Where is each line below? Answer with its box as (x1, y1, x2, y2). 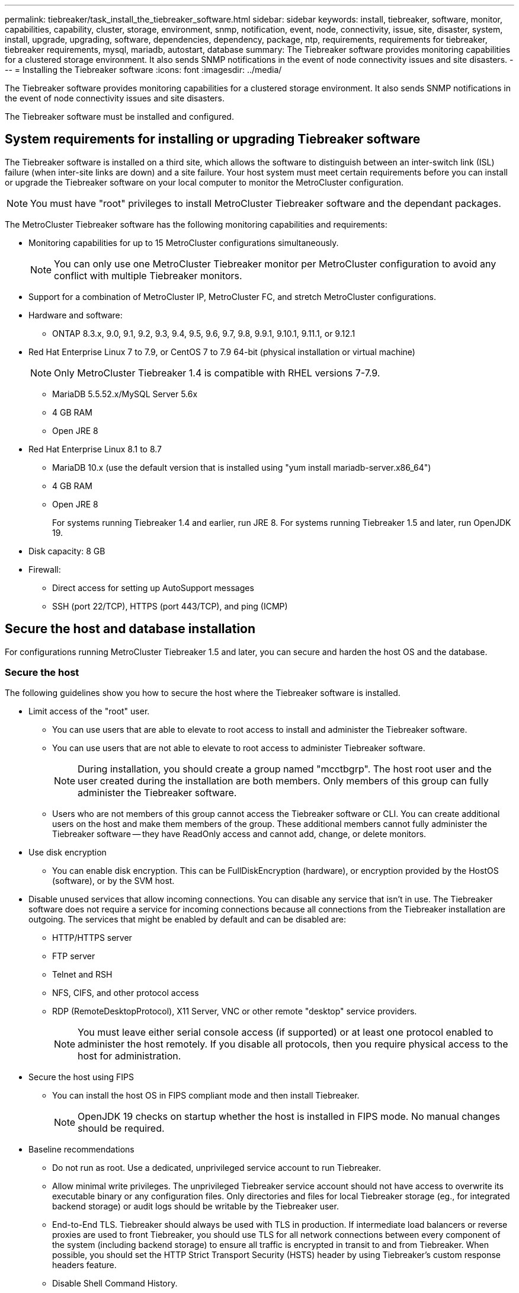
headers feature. (52, 1260, 117, 1270)
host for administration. (78, 1050, 181, 1062)
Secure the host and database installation (5, 621, 256, 637)
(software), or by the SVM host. (52, 876, 175, 886)
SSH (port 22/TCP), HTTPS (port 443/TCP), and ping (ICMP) (52, 601, 288, 611)
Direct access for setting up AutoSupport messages (52, 582, 254, 593)
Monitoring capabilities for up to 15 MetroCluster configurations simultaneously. (28, 237, 339, 248)
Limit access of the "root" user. (28, 706, 150, 717)
